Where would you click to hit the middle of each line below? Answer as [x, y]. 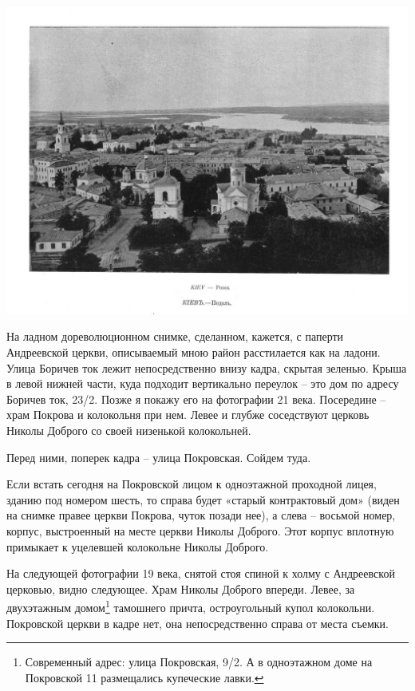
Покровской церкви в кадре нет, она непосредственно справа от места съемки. [198, 623]
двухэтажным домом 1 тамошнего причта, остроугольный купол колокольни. [191, 606]
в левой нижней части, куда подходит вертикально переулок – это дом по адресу [203, 383]
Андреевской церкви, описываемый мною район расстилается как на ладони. [194, 352]
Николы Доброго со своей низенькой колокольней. [129, 430]
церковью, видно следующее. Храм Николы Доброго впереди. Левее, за [181, 588]
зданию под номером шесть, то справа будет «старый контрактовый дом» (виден [203, 499]
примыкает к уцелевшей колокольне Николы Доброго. [138, 546]
